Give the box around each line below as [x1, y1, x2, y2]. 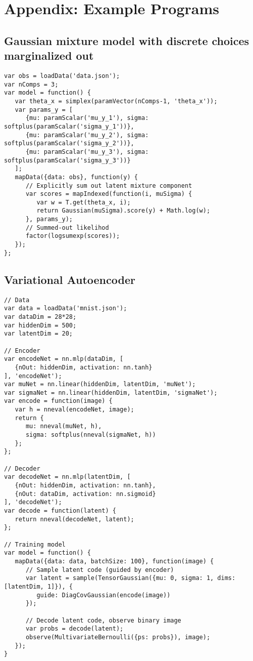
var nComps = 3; [4, 80, 59, 88]
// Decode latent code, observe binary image [25, 616, 181, 624]
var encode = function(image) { [4, 397, 113, 405]
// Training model [4, 541, 66, 548]
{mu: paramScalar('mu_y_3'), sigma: [25, 148, 149, 155]
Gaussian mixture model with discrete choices [4, 32, 249, 48]
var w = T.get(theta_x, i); [36, 198, 131, 206]
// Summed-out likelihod [25, 224, 109, 231]
